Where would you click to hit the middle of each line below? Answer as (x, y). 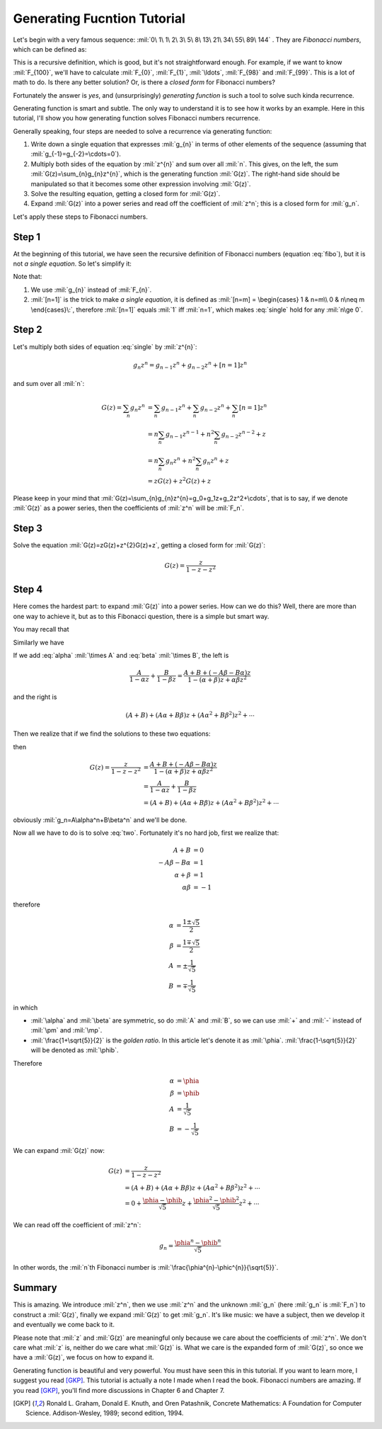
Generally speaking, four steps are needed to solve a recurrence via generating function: (143, 131)
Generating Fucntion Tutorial (99, 18)
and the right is (35, 697)
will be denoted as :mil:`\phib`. (75, 1050)
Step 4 (28, 590)
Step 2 (28, 330)
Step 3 (28, 528)
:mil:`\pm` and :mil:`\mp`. (66, 1030)
